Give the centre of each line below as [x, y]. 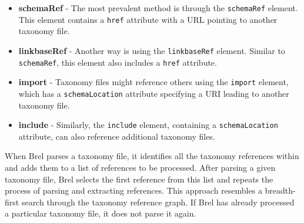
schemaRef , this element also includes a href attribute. [118, 62]
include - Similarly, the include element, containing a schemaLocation [148, 125]
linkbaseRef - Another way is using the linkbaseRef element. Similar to [152, 50]
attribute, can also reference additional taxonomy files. [117, 136]
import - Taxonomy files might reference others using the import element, [153, 82]
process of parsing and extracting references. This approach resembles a [133, 190]
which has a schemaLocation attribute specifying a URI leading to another [154, 93]
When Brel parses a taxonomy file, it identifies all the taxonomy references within [152, 156]
